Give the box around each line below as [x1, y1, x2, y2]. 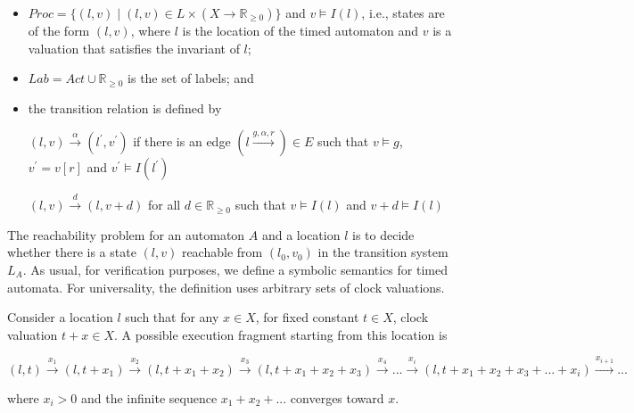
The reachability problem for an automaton [7, 225, 245, 244]
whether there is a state [7, 243, 136, 261]
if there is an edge [133, 132, 231, 151]
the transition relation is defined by [28, 98, 222, 117]
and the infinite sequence [80, 388, 218, 407]
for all [147, 195, 181, 214]
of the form [28, 21, 90, 39]
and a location [261, 225, 341, 244]
